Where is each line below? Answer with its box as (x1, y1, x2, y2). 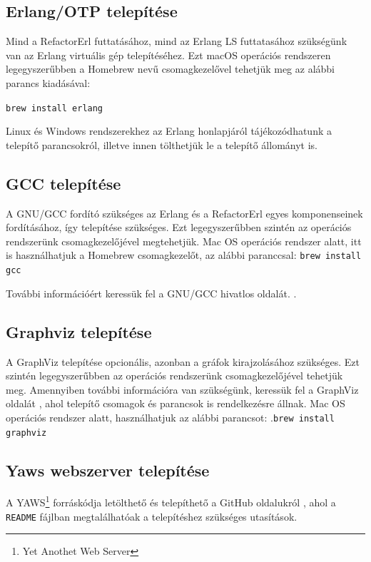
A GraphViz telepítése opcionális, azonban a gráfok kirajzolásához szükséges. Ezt (6, 354, 360, 369)
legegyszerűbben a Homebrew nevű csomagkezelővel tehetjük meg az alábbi (6, 61, 335, 76)
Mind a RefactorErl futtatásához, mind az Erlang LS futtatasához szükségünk (6, 34, 347, 48)
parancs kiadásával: (6, 75, 91, 90)
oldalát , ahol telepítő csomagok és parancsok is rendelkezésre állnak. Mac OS (6, 396, 345, 411)
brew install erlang (6, 103, 103, 113)
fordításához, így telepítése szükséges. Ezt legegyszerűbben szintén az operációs (6, 220, 352, 235)
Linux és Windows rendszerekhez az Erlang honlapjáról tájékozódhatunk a (6, 123, 332, 138)
